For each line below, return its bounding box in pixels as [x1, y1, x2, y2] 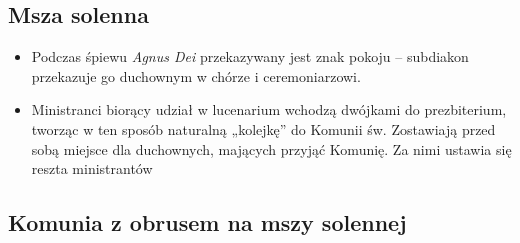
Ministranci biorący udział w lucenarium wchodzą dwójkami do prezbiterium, [31, 99, 507, 120]
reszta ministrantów [31, 158, 153, 179]
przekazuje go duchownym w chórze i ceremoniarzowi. [31, 65, 361, 86]
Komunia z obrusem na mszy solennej [8, 207, 407, 238]
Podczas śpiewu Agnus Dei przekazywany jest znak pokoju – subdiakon [31, 46, 469, 67]
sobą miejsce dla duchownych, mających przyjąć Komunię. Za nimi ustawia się [31, 138, 512, 159]
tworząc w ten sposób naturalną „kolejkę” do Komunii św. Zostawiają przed [31, 118, 496, 139]
